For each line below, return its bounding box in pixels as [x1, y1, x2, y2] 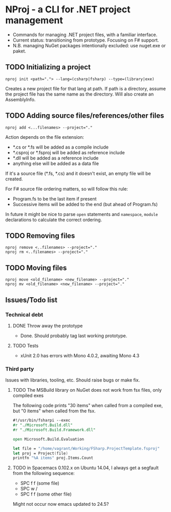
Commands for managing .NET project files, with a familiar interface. [12, 31, 158, 38]
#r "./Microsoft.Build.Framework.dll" [12, 427, 96, 432]
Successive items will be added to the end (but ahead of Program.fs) [12, 201, 158, 207]
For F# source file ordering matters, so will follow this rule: [5, 186, 128, 192]
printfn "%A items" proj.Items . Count [12, 455, 94, 461]
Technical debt [5, 311, 44, 318]
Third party [5, 365, 34, 372]
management [5, 14, 63, 26]
